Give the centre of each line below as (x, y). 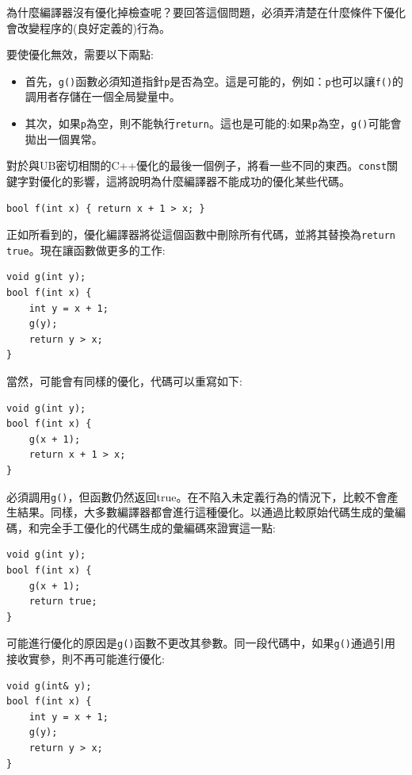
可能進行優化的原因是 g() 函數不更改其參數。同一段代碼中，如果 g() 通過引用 (201, 643)
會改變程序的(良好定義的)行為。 (88, 27)
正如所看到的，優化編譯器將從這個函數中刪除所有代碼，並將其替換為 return (201, 234)
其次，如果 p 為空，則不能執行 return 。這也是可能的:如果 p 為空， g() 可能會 (213, 123)
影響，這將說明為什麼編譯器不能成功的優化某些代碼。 (211, 180)
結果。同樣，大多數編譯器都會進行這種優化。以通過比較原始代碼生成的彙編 (211, 512)
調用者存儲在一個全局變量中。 (103, 96)
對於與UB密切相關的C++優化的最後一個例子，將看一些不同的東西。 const (197, 165)
